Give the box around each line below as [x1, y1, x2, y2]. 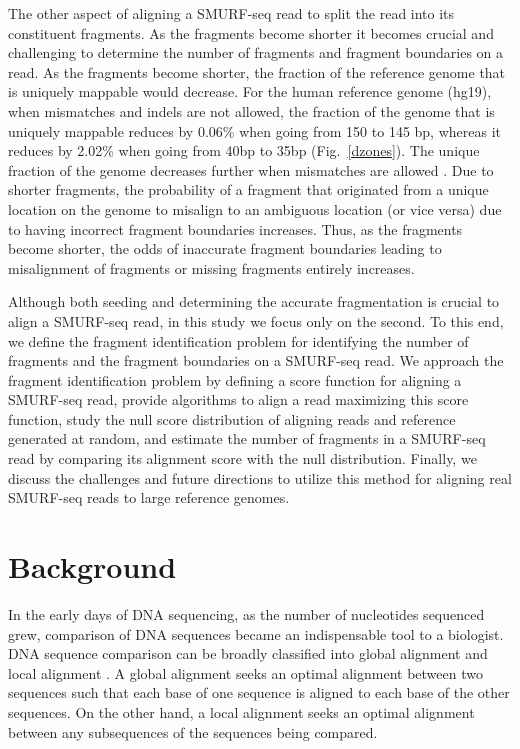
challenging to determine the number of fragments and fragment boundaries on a [8, 42, 504, 63]
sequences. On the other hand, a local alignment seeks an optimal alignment [8, 701, 475, 722]
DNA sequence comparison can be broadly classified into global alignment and [8, 643, 488, 664]
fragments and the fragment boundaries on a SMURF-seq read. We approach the [8, 350, 504, 371]
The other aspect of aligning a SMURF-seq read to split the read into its [8, 3, 455, 23]
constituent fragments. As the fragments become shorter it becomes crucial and [8, 22, 494, 43]
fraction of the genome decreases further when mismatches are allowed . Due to [8, 159, 494, 180]
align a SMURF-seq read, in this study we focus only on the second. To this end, [8, 310, 504, 331]
